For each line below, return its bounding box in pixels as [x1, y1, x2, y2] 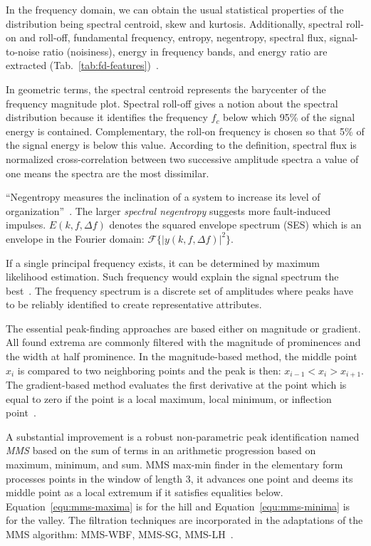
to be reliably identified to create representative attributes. [6, 297, 262, 312]
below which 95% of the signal [223, 110, 355, 125]
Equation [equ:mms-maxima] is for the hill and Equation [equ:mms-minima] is [6, 498, 350, 513]
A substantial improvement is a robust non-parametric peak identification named [6, 429, 360, 443]
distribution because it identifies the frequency [6, 110, 208, 125]
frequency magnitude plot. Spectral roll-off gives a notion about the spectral [6, 95, 338, 110]
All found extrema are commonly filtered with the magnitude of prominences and [6, 335, 361, 350]
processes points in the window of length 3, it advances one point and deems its [6, 471, 353, 485]
